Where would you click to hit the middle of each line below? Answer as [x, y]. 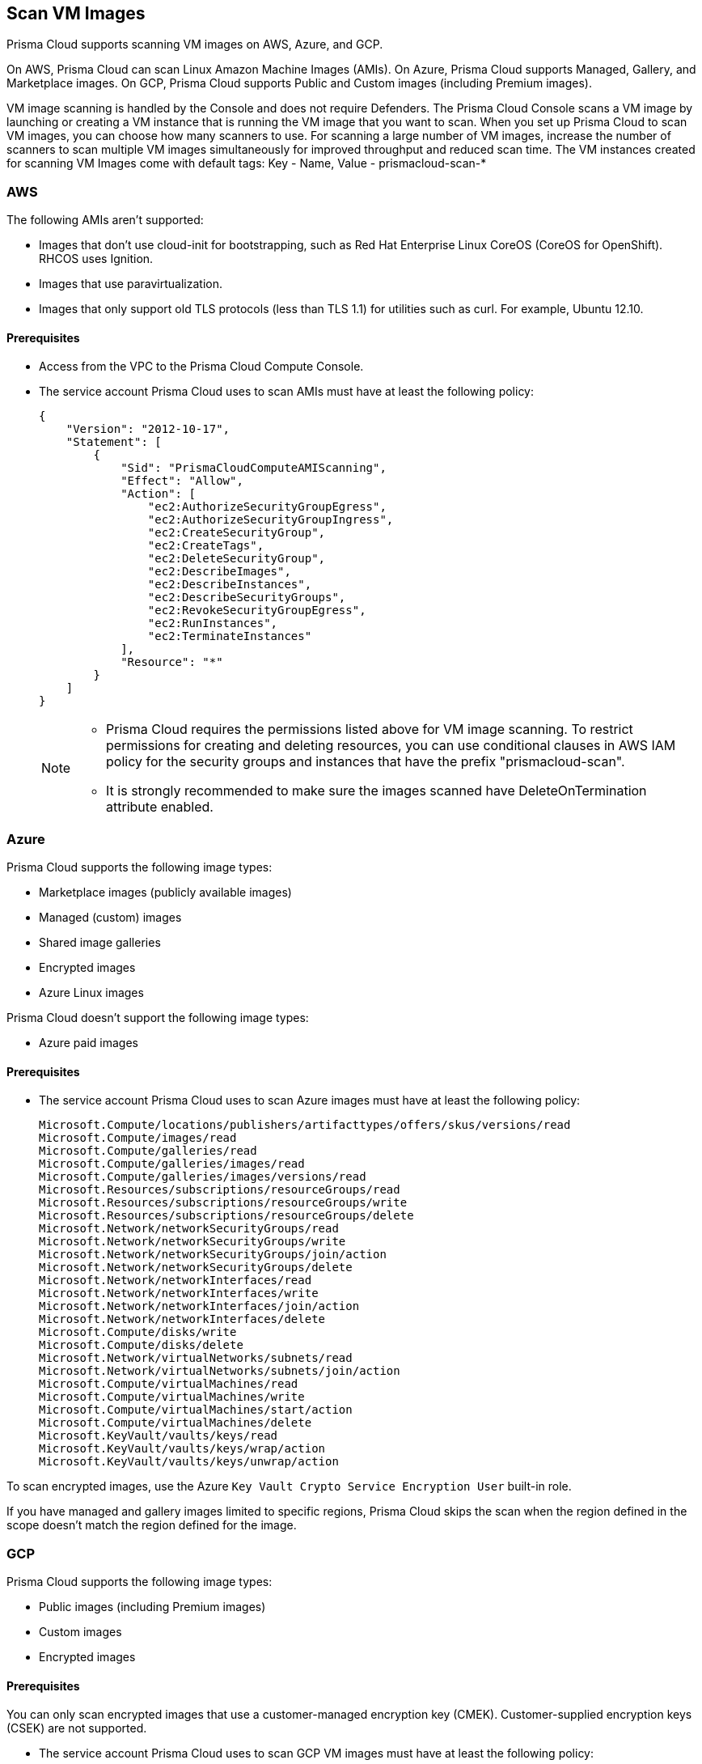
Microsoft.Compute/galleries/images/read [172, 1164]
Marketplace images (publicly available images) [165, 893]
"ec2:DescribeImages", [219, 572]
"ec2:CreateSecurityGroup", [237, 533]
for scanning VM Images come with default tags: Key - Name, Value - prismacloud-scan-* [247, 163]
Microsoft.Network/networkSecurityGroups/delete [196, 1268]
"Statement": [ [114, 442]
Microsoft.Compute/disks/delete [141, 1345]
